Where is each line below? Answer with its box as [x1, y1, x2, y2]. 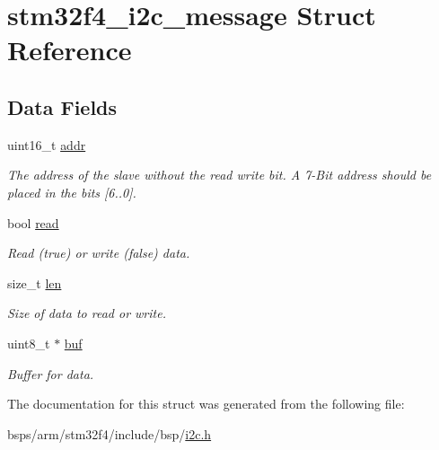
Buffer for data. [7, 364, 94, 383]
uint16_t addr [7, 135, 86, 154]
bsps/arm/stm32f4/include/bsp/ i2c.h [7, 424, 212, 443]
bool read [7, 213, 59, 232]
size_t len [7, 273, 62, 292]
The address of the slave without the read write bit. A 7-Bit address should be [7, 165, 432, 184]
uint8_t [7, 333, 50, 352]
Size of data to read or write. [7, 304, 166, 322]
